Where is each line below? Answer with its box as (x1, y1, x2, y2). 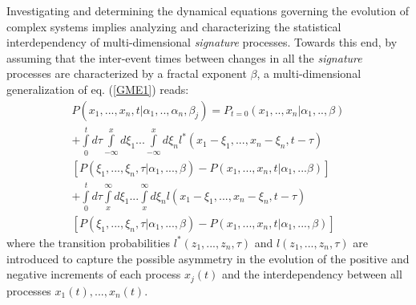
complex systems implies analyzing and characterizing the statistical (6, 18, 341, 35)
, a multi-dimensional (256, 65, 361, 82)
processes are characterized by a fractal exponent (6, 65, 247, 82)
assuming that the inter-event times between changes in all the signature (6, 49, 362, 66)
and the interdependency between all (221, 266, 402, 283)
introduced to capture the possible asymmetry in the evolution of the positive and (6, 250, 410, 266)
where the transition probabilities (6, 234, 171, 250)
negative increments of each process (6, 266, 181, 283)
